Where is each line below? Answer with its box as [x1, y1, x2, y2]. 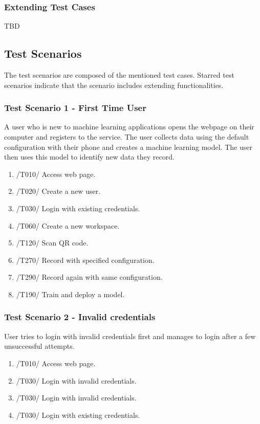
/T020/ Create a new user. [16, 186, 101, 196]
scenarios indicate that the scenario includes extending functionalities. [4, 79, 224, 90]
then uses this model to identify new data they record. [4, 151, 175, 162]
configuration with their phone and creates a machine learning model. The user [4, 141, 252, 152]
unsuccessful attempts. [4, 341, 75, 351]
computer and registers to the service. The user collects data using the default [4, 131, 249, 142]
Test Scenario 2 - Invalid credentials [4, 310, 156, 323]
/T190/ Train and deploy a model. [16, 288, 125, 299]
